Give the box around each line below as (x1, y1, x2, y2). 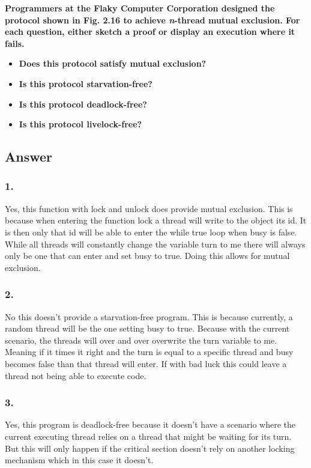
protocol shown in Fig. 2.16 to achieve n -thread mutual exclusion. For (5, 13, 300, 26)
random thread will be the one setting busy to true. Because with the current (5, 322, 290, 335)
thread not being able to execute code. (5, 369, 146, 381)
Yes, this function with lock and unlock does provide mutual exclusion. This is (5, 202, 293, 214)
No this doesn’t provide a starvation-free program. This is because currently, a (5, 310, 293, 323)
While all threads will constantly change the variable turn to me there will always (5, 237, 306, 250)
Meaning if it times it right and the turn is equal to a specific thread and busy (5, 345, 294, 358)
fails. (5, 37, 25, 49)
